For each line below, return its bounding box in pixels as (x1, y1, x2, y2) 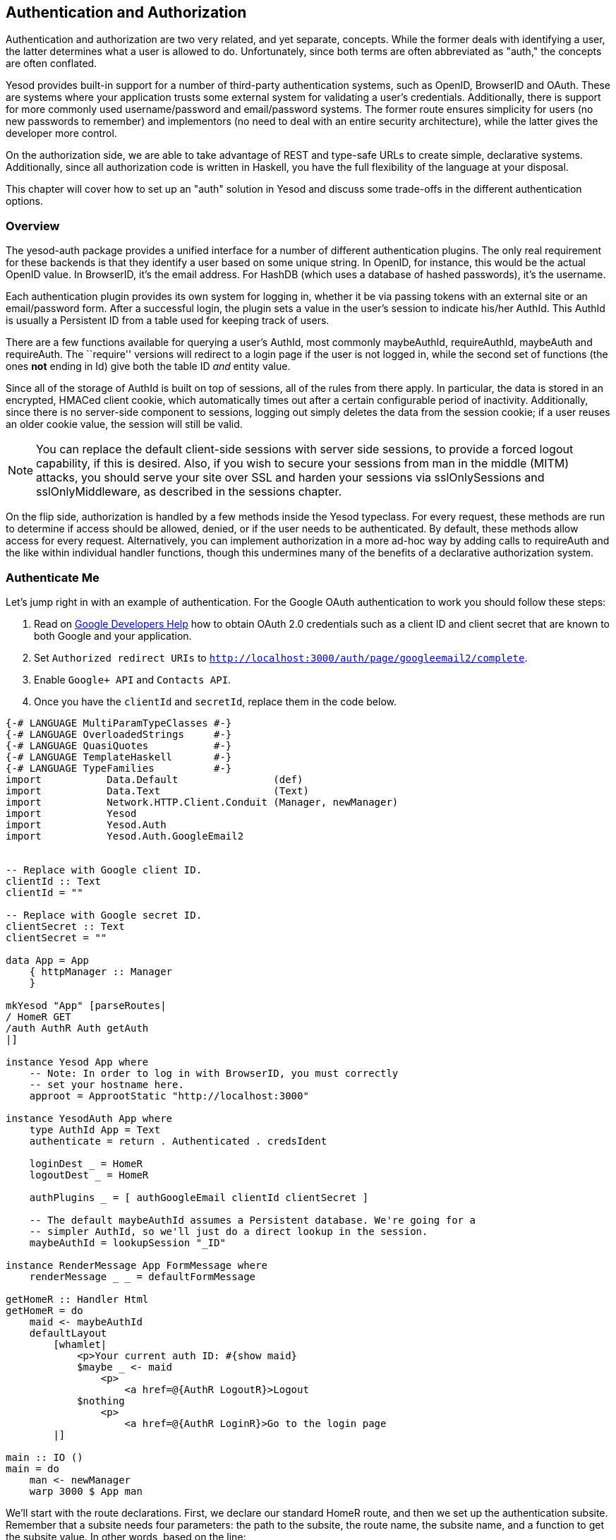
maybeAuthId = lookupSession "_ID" (29, 1236, 226, 1248)
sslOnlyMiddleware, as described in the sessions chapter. (36, 484, 342, 499)
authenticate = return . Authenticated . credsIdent (29, 1135, 327, 1147)
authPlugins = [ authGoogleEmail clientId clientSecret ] (29, 1191, 369, 1203)
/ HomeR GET (6, 1010, 71, 1022)
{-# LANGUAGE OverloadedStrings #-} (6, 728, 232, 740)
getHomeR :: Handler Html (6, 1293, 149, 1305)
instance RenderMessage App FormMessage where (6, 1259, 267, 1271)
